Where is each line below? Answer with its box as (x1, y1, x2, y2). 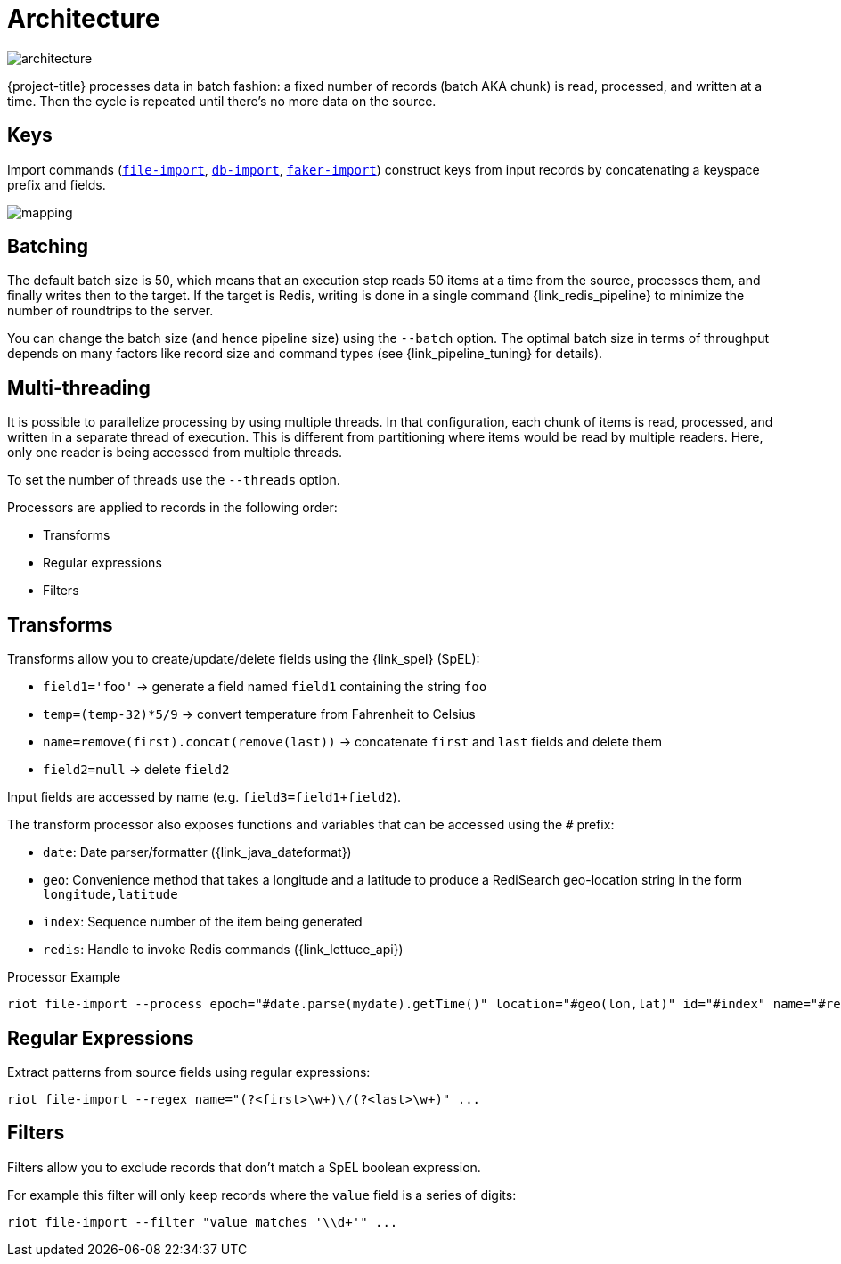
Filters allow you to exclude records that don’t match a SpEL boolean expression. (7, 1159, 481, 1175)
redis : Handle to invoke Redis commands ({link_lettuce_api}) (43, 942, 404, 958)
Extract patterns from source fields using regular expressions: (7, 1064, 371, 1080)
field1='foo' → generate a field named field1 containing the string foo (43, 679, 487, 695)
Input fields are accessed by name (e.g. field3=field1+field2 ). (7, 789, 401, 805)
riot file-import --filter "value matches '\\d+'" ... (7, 1214, 398, 1229)
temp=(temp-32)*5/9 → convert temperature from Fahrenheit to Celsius (43, 706, 476, 722)
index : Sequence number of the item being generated (43, 914, 363, 930)
